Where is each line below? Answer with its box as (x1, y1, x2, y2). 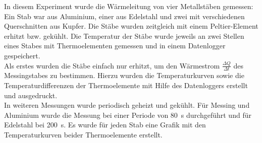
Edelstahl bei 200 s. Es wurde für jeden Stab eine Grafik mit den (4, 119, 206, 130)
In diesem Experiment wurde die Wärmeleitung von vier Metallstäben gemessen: (4, 1, 253, 11)
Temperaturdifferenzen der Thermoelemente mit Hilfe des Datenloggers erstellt (4, 80, 248, 90)
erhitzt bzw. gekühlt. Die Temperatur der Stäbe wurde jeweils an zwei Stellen (4, 30, 244, 41)
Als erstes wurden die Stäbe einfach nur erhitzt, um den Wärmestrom (4, 60, 220, 70)
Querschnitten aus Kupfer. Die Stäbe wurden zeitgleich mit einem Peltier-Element (4, 21, 258, 31)
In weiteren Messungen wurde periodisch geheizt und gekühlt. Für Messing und (4, 100, 250, 110)
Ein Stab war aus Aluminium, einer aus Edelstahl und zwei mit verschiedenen (4, 11, 245, 21)
